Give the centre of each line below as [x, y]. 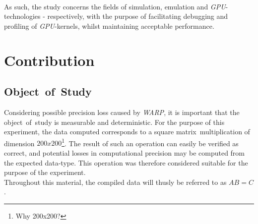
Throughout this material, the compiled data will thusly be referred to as [115, 182]
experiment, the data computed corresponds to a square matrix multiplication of [127, 132]
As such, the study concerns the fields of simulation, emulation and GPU [115, 6]
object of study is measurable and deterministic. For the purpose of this [114, 122]
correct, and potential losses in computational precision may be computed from [125, 152]
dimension [19, 143]
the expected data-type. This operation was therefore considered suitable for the [126, 162]
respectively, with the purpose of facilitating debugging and [138, 16]
